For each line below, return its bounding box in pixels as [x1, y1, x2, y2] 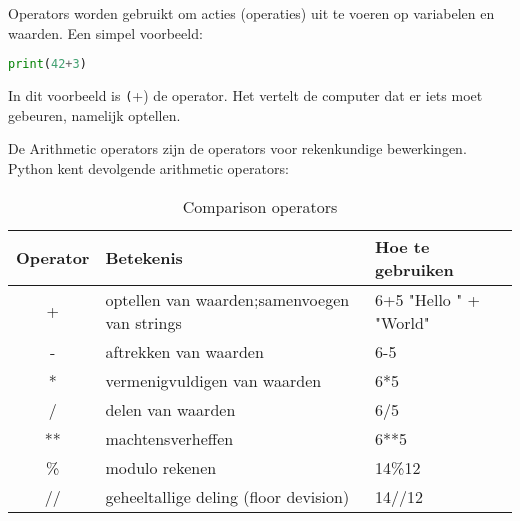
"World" [375, 310, 430, 334]
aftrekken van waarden [105, 339, 264, 363]
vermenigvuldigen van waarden [105, 368, 322, 392]
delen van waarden [105, 397, 236, 421]
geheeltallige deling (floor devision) [105, 484, 350, 508]
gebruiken [375, 257, 454, 281]
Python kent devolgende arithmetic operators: [8, 157, 289, 178]
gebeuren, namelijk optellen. [8, 104, 181, 125]
